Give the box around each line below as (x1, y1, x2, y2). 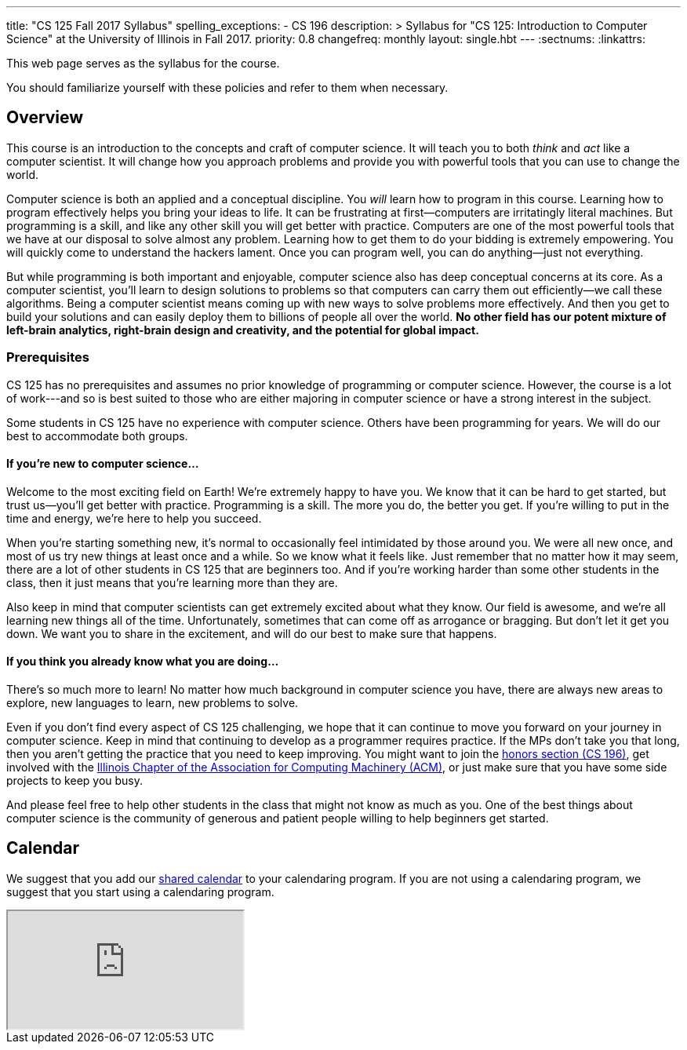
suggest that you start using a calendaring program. (6, 884, 274, 899)
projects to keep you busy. (6, 774, 144, 788)
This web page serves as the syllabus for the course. (6, 57, 280, 70)
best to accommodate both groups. (6, 428, 188, 443)
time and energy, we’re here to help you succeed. (6, 511, 262, 525)
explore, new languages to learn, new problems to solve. (6, 696, 299, 710)
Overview (6, 108, 84, 128)
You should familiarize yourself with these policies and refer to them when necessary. (6, 81, 449, 94)
